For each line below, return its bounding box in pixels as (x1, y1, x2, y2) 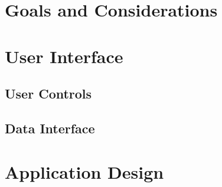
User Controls (5, 84, 92, 103)
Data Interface (5, 119, 95, 137)
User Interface (5, 44, 123, 68)
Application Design (5, 159, 164, 183)
